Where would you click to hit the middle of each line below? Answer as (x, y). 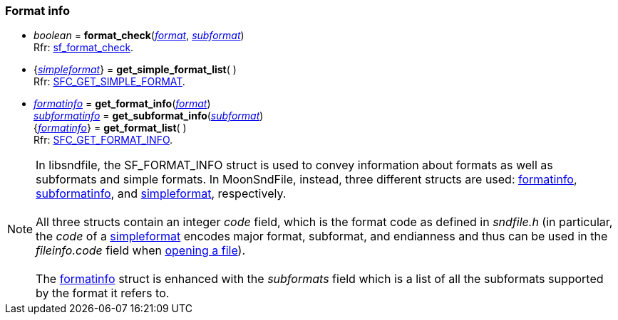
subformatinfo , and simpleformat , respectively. (161, 194)
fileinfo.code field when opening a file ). (141, 251)
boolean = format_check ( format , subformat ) (139, 36)
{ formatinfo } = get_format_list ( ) (110, 128)
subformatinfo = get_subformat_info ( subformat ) (149, 116)
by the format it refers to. (103, 293)
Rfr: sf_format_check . (84, 48)
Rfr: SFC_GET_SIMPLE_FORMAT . (109, 82)
